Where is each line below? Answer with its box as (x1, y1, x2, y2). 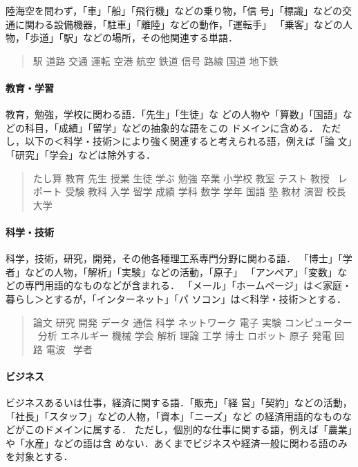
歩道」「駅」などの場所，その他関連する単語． (29, 30, 238, 45)
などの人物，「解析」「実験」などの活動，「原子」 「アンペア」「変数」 (24, 264, 338, 279)
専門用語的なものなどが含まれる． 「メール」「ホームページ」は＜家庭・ (24, 278, 352, 292)
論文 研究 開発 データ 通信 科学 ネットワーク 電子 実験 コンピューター (32, 315, 352, 329)
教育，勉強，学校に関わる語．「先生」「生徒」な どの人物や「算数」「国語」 (6, 107, 343, 121)
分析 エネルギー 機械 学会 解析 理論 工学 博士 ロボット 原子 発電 (37, 328, 332, 343)
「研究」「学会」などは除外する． (6, 147, 156, 161)
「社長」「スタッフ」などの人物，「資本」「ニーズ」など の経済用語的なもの (6, 408, 342, 423)
